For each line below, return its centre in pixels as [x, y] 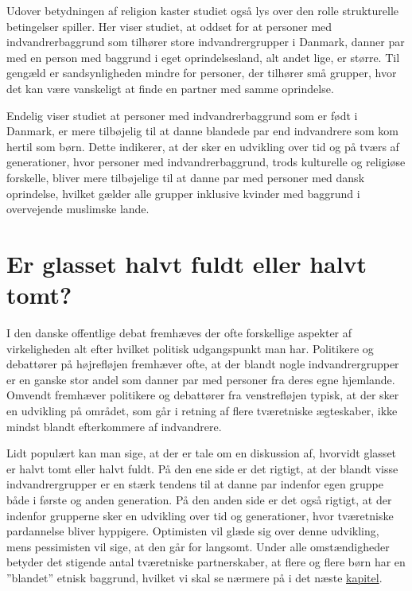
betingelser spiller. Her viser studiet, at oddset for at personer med [169, 26]
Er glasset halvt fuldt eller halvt [187, 263]
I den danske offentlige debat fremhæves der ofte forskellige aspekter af [179, 333]
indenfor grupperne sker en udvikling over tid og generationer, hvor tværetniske [200, 515]
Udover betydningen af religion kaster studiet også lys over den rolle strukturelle [203, 10]
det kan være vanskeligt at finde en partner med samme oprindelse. [170, 88]
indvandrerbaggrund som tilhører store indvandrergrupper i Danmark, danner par [206, 42]
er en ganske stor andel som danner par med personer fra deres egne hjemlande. [201, 379]
